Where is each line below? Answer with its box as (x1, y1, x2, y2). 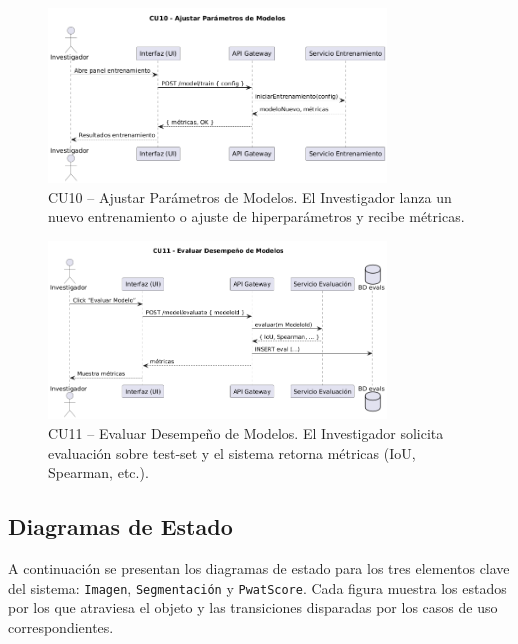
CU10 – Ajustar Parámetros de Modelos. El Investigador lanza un (48, 186, 452, 207)
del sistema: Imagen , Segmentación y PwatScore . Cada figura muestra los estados (8, 577, 507, 598)
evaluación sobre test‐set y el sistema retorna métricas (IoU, (48, 442, 416, 463)
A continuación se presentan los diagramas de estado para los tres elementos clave (8, 557, 510, 578)
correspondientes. (8, 616, 114, 637)
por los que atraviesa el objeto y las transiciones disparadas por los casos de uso (8, 597, 498, 618)
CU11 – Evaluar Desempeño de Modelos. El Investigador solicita (48, 422, 444, 443)
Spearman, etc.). (48, 462, 149, 483)
